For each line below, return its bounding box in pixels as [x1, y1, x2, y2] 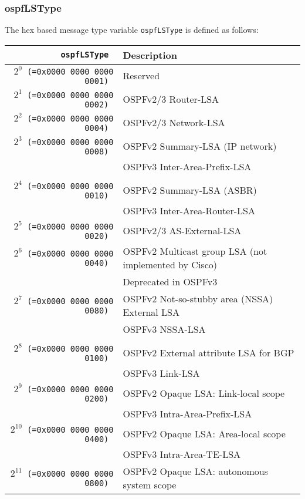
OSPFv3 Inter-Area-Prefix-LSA [123, 159, 252, 173]
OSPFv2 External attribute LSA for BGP [123, 346, 294, 360]
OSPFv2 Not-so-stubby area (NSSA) [123, 291, 273, 305]
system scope [123, 477, 177, 491]
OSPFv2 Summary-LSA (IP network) [123, 139, 277, 153]
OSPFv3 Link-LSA [123, 366, 200, 380]
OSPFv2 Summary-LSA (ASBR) [123, 183, 257, 197]
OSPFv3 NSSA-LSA [123, 322, 206, 336]
